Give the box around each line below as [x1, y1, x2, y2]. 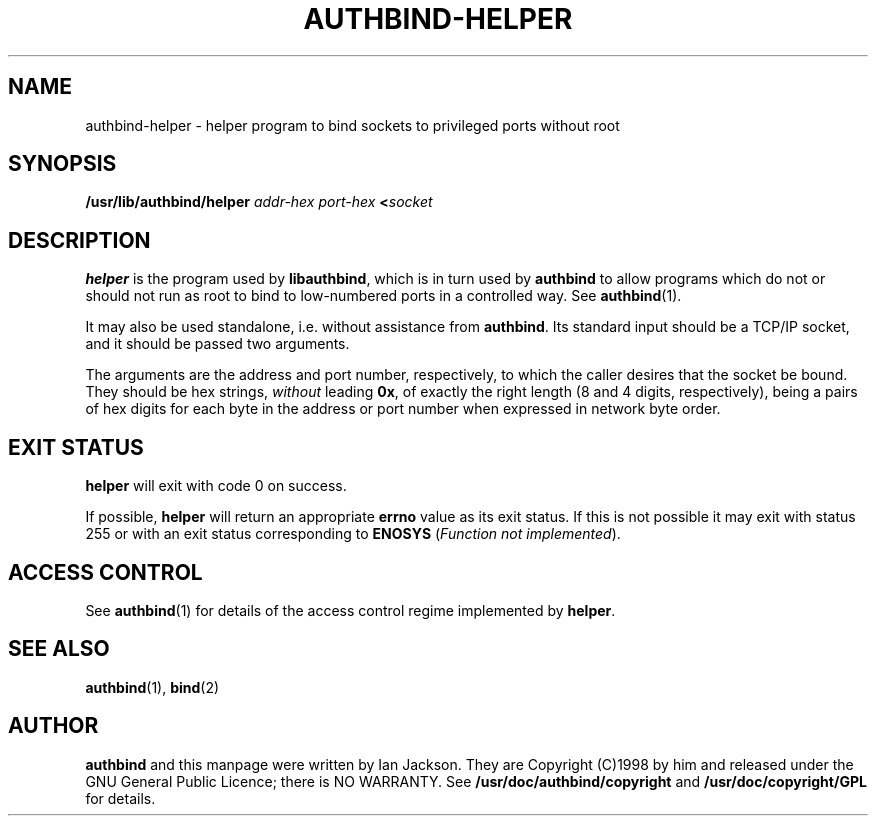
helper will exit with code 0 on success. [85, 477, 347, 495]
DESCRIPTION [8, 227, 151, 253]
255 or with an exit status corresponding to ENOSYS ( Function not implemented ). [85, 525, 621, 543]
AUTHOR [8, 713, 99, 739]
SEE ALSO [8, 636, 110, 662]
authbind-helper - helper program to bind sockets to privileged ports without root [85, 116, 620, 134]
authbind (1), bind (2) [85, 678, 220, 696]
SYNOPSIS [8, 151, 117, 177]
